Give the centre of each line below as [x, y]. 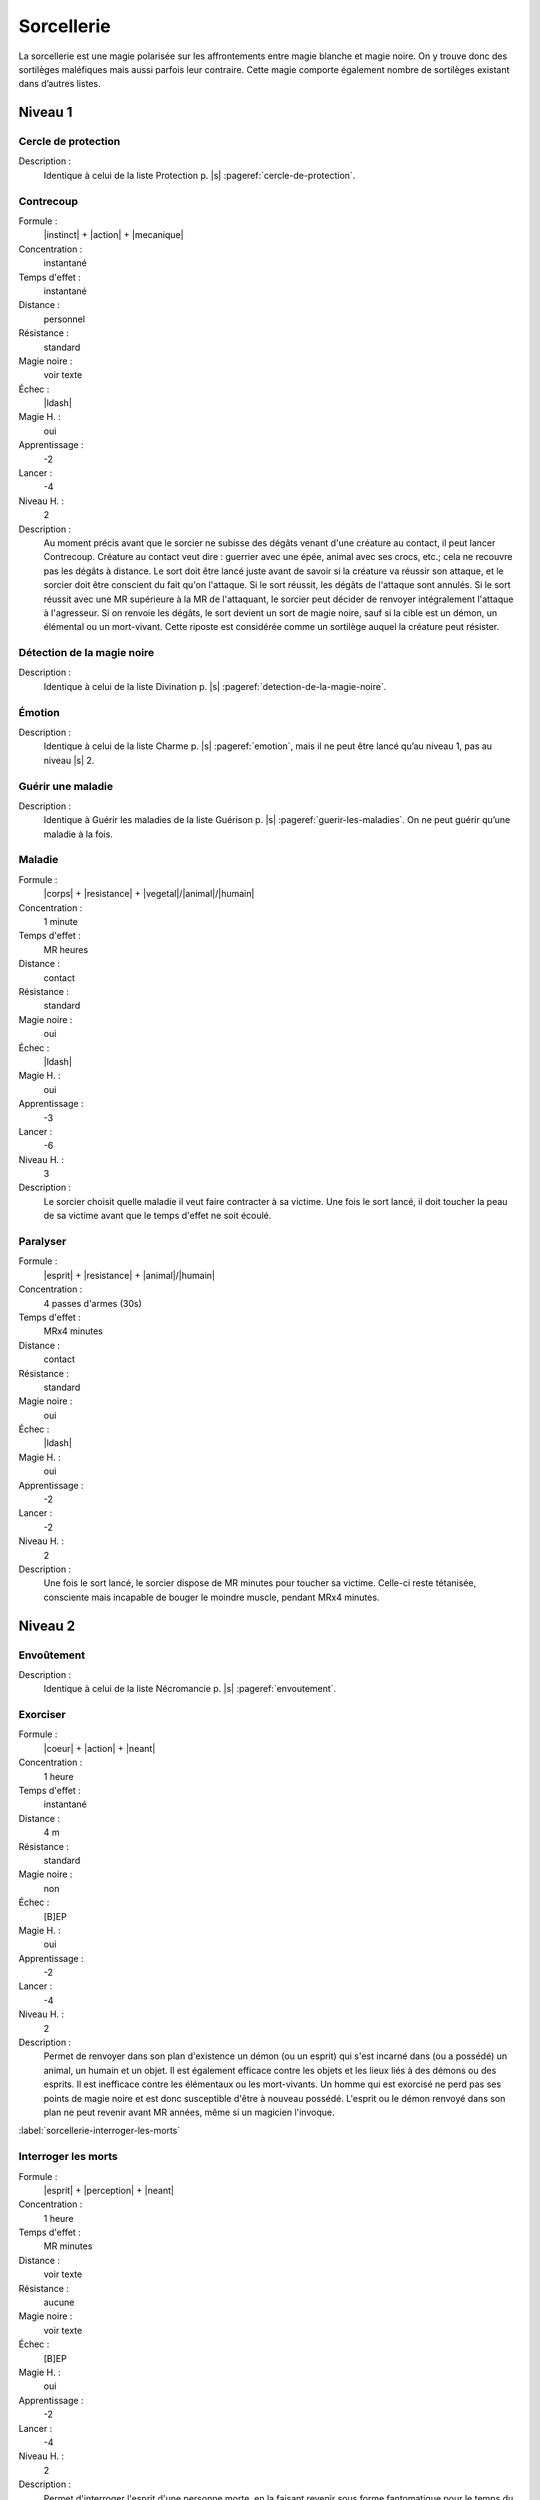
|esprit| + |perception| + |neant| [109, 2190]
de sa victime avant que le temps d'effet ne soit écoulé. [157, 1216]
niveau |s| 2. [69, 760]
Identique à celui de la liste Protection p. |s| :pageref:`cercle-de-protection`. [199, 175]
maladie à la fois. [78, 834]
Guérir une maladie [66, 786]
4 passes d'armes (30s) [92, 1303]
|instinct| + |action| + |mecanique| [113, 235]
